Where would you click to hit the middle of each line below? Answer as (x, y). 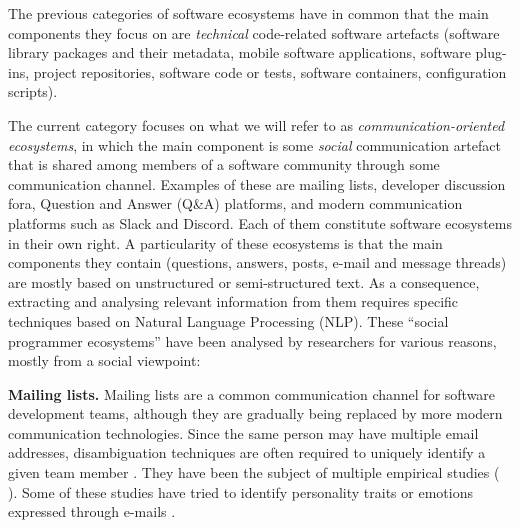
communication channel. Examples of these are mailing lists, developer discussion (257, 183)
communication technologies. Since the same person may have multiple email (243, 432)
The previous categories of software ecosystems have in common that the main (248, 13)
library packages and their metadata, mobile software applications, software (239, 52)
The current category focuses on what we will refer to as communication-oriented (256, 124)
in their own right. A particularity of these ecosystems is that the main (225, 242)
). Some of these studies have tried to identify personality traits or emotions (240, 491)
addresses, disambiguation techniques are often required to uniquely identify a (247, 452)
